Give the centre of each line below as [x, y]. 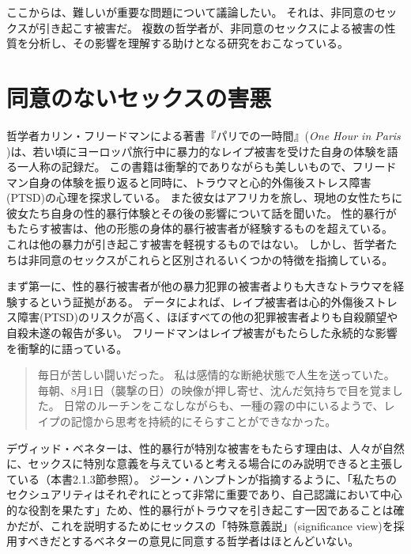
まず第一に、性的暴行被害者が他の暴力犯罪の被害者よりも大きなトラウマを [200, 286]
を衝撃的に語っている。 [67, 348]
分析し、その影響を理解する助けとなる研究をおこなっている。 [188, 43]
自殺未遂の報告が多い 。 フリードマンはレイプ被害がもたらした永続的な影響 [202, 333]
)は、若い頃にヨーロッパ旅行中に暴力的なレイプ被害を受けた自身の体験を [197, 151]
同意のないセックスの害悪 [139, 97]
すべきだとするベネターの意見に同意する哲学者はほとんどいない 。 [188, 541]
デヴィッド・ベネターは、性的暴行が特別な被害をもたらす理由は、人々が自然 [205, 448]
